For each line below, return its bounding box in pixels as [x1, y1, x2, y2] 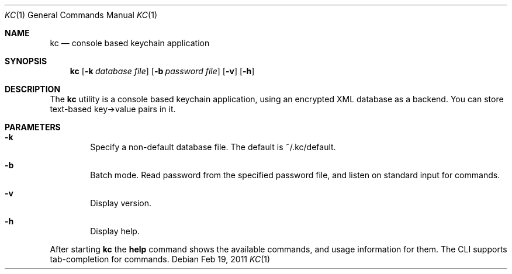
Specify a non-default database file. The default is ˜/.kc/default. [90, 142, 336, 152]
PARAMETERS [5, 122, 61, 132]
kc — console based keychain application [50, 38, 210, 48]
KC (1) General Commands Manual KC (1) [5, 10, 158, 20]
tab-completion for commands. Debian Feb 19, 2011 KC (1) [50, 254, 271, 264]
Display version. [90, 198, 152, 208]
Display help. [90, 226, 140, 236]
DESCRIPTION [5, 84, 61, 94]
